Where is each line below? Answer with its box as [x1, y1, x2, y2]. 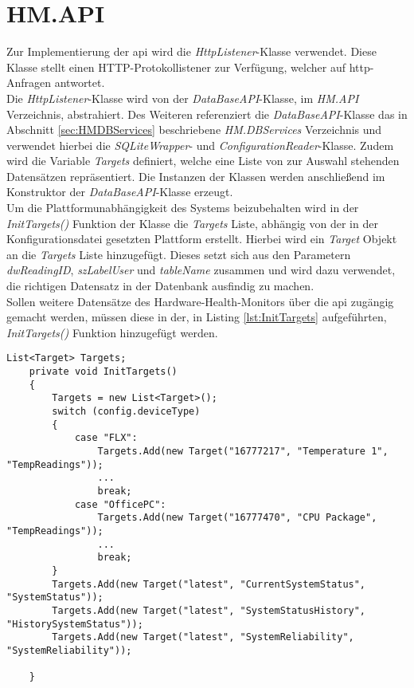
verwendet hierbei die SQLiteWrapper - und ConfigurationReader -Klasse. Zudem [6, 136, 394, 153]
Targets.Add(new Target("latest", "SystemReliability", [52, 631, 354, 643]
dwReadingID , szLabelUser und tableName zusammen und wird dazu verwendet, [6, 261, 396, 278]
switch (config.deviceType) [52, 406, 201, 418]
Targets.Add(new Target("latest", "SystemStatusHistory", [52, 604, 366, 616]
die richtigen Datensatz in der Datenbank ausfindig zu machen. [6, 277, 314, 294]
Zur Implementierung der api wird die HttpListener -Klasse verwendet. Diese [6, 43, 377, 60]
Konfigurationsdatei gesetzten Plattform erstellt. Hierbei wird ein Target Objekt [6, 230, 397, 247]
